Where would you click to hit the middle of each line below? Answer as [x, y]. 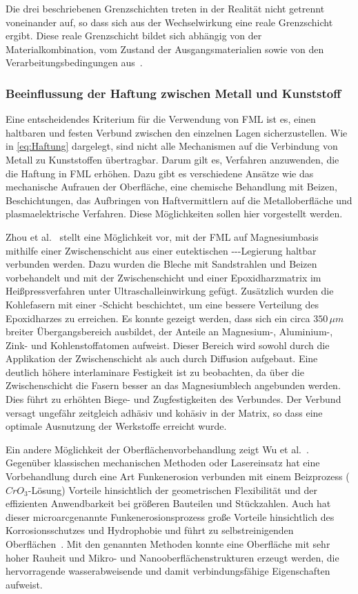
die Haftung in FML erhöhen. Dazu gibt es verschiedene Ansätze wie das [160, 173]
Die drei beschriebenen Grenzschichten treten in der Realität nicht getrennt [165, 8]
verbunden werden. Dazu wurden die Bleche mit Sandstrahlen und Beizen [161, 264]
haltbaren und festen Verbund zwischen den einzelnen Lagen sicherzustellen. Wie [177, 132]
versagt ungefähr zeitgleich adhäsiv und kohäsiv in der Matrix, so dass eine [164, 412]
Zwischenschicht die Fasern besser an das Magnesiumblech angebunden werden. [173, 385]
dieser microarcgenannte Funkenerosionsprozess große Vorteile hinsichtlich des [170, 516]
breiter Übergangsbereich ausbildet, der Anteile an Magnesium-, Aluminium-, [169, 331]
